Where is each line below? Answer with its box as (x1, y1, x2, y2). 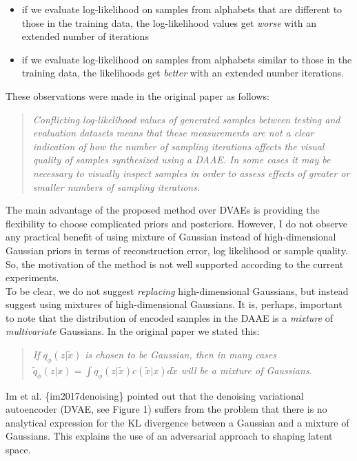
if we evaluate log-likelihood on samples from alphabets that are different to (21, 2, 343, 16)
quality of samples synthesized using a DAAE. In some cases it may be (32, 152, 331, 167)
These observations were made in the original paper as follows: (6, 88, 269, 103)
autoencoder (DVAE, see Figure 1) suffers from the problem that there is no (6, 402, 327, 416)
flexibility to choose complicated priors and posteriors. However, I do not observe (6, 216, 348, 230)
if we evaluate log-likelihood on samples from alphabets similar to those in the (21, 52, 352, 66)
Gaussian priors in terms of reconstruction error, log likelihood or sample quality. (6, 243, 348, 257)
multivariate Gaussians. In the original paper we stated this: (6, 324, 260, 338)
